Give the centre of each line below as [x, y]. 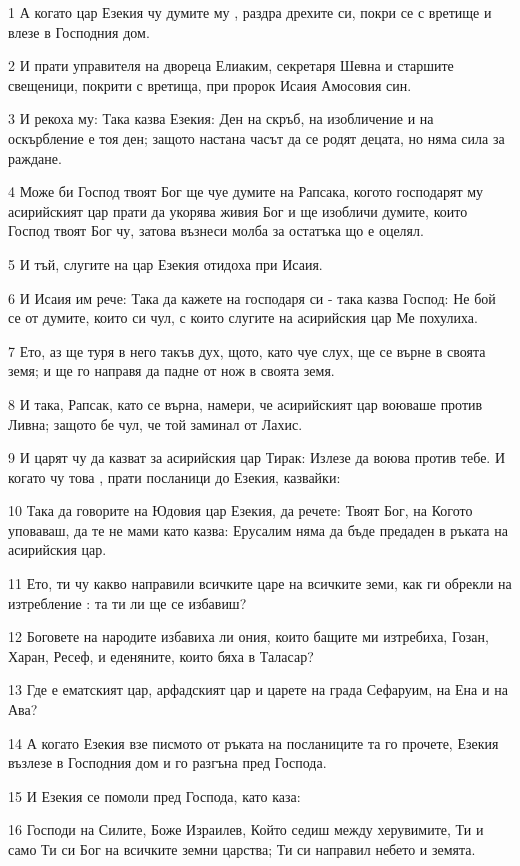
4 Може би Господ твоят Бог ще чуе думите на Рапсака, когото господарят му [246, 191]
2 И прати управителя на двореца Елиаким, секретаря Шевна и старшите [231, 65]
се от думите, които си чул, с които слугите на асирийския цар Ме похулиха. [243, 317]
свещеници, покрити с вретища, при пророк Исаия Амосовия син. [210, 84]
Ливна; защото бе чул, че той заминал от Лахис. [155, 423]
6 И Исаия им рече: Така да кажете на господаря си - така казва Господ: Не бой [252, 297]
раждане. [35, 157]
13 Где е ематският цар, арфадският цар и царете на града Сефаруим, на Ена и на [258, 689]
